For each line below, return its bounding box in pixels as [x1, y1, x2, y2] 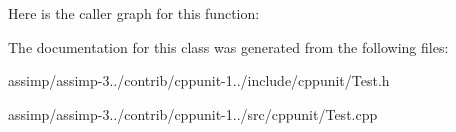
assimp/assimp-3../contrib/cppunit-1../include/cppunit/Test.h [8, 70, 390, 91]
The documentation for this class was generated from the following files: [8, 36, 449, 57]
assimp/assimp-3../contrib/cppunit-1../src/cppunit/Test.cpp [8, 103, 378, 124]
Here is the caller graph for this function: [8, 3, 260, 23]
